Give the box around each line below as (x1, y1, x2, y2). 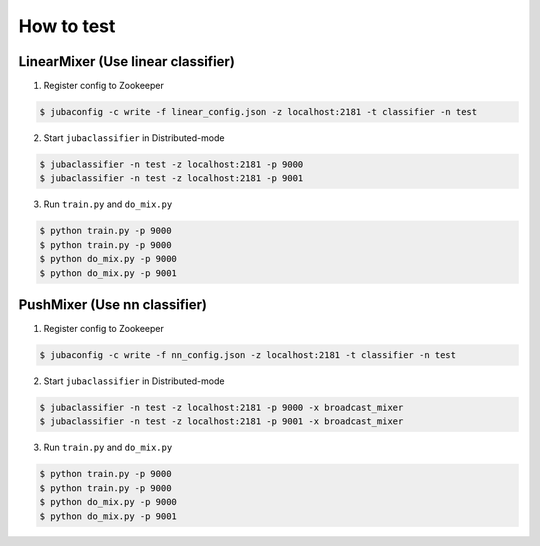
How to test (18, 15, 116, 37)
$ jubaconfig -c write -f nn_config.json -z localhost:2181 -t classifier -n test (39, 350, 457, 361)
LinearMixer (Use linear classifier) (18, 53, 235, 70)
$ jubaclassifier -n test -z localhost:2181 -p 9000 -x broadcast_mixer (39, 402, 404, 413)
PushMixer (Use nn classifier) (18, 296, 207, 313)
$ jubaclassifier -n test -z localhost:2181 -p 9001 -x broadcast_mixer (39, 416, 404, 427)
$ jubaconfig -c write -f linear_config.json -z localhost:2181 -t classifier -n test (39, 106, 478, 118)
